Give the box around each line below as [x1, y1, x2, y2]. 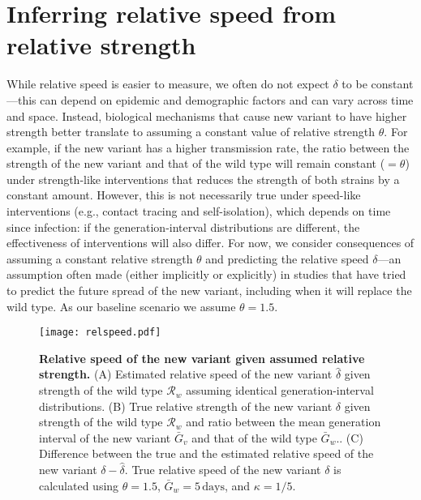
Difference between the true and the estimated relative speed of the [39, 445, 374, 462]
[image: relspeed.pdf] [39, 327, 161, 339]
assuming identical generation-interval [186, 382, 374, 399]
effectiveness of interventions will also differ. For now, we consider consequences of [6, 234, 415, 251]
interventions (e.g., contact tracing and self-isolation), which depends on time [6, 203, 391, 220]
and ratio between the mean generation [186, 413, 381, 430]
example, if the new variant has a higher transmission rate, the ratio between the [6, 139, 410, 156]
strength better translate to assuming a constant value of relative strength [6, 123, 376, 140]
